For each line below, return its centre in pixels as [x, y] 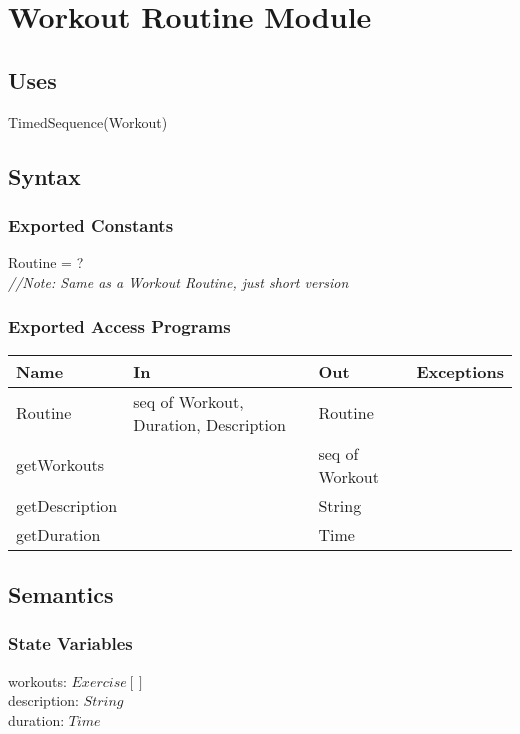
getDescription [67, 505]
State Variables [70, 643]
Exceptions [460, 371]
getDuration [58, 534]
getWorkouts [60, 465]
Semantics [61, 593]
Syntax [44, 175]
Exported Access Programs [119, 326]
